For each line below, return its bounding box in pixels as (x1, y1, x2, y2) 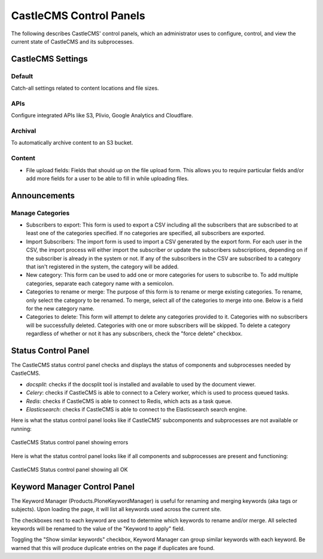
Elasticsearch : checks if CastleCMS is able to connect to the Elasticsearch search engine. (26, 406, 248, 413)
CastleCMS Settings (11, 54, 88, 64)
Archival (11, 127, 36, 135)
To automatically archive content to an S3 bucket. (11, 139, 133, 146)
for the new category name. (26, 305, 95, 312)
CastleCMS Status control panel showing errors (11, 439, 129, 446)
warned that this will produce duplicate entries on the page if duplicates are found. (11, 544, 215, 551)
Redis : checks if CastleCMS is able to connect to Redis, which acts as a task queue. (26, 398, 233, 405)
